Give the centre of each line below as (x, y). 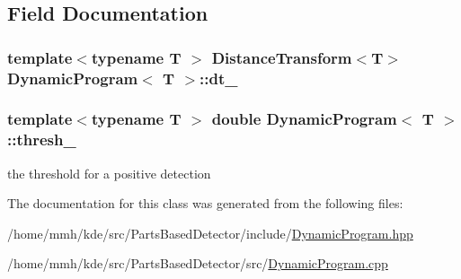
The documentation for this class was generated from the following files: (205, 203)
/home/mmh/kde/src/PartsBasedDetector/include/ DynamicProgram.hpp (210, 233)
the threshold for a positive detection (109, 173)
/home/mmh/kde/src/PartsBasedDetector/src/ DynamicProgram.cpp (198, 263)
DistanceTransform (282, 57)
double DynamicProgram (304, 119)
